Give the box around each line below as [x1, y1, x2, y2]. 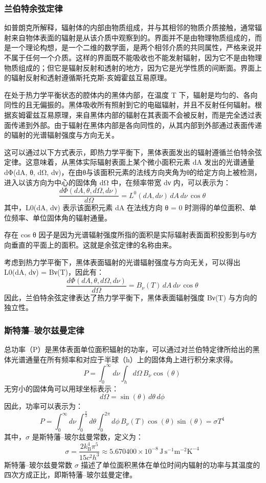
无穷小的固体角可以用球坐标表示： [4, 383, 119, 393]
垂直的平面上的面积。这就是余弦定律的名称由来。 [11, 239, 176, 250]
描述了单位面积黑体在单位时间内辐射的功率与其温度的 [81, 459, 260, 470]
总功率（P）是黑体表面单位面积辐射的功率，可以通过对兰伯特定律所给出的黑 [4, 344, 260, 355]
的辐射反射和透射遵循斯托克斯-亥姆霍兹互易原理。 [4, 72, 171, 83]
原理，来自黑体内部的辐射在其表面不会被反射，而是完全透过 [54, 109, 255, 120]
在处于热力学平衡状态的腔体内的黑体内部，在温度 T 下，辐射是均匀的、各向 [4, 89, 258, 100]
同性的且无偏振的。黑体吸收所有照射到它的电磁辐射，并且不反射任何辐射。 [4, 99, 255, 110]
